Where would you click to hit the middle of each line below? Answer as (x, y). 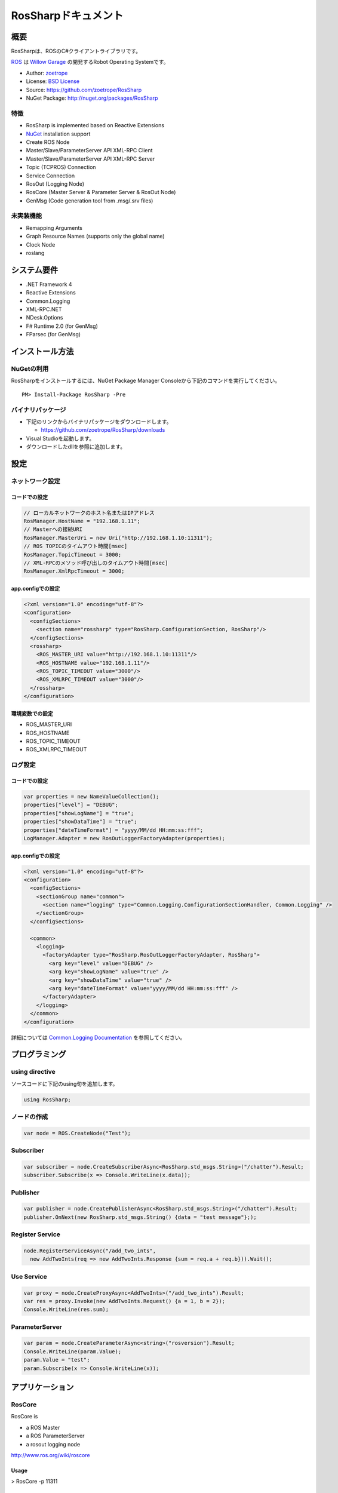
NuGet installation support (58, 134)
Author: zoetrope (47, 73)
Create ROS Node (48, 142)
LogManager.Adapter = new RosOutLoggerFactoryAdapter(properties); (125, 838)
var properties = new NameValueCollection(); (91, 796)
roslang (35, 253)
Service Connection (50, 176)
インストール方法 (42, 351)
